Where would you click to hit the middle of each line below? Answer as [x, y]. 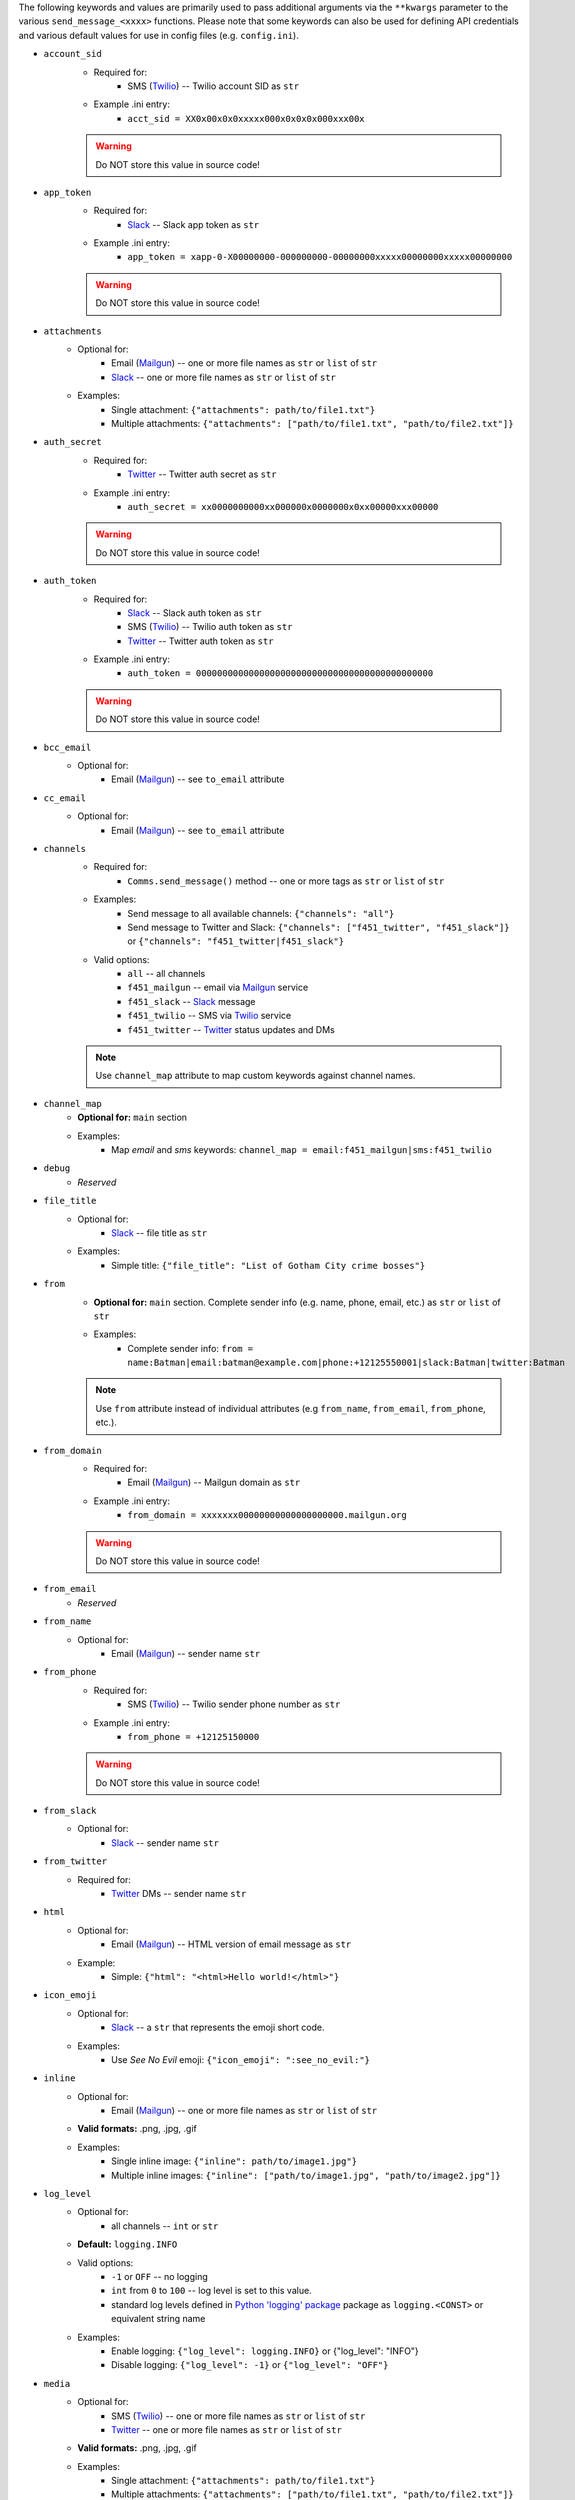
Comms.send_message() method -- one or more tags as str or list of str [286, 881]
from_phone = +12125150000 [193, 1736]
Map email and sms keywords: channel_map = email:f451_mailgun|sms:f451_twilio [301, 1149]
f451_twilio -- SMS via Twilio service [209, 1016]
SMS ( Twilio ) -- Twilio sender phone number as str [234, 1704]
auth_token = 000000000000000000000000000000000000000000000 [280, 673]
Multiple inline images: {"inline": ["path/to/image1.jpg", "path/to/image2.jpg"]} [306, 2175]
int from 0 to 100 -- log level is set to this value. [211, 2291]
